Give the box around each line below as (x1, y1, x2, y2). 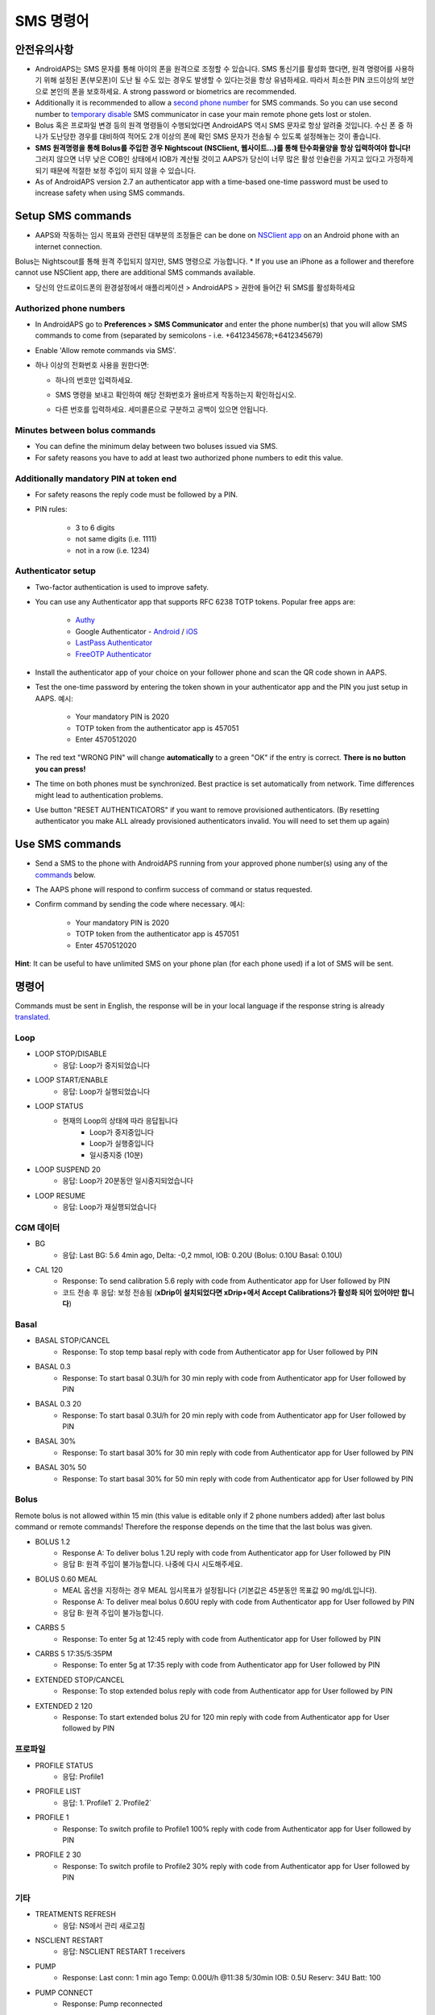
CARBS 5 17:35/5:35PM (35, 1649, 113, 1659)
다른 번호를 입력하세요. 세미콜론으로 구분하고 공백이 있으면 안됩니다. (55, 405, 269, 414)
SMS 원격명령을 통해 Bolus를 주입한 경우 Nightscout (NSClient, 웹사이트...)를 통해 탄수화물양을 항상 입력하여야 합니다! (35, 143, 411, 152)
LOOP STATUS (35, 1101, 84, 1111)
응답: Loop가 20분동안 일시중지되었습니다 (62, 1176, 193, 1186)
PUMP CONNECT (35, 1988, 93, 1997)
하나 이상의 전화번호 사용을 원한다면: (35, 360, 149, 370)
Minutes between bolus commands (14, 425, 156, 436)
